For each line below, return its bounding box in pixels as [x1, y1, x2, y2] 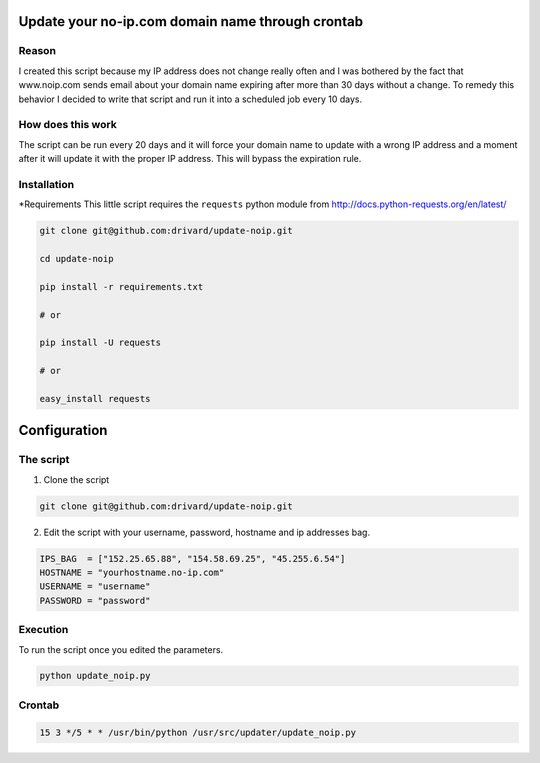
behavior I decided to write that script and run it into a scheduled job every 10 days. [18, 93, 363, 105]
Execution [18, 623, 69, 637]
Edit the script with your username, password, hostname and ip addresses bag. [43, 526, 370, 538]
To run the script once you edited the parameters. [18, 643, 224, 655]
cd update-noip [39, 253, 114, 264]
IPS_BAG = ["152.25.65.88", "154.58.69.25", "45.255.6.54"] [39, 553, 346, 564]
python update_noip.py [39, 670, 151, 682]
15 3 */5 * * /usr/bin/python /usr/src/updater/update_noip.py [39, 726, 357, 738]
